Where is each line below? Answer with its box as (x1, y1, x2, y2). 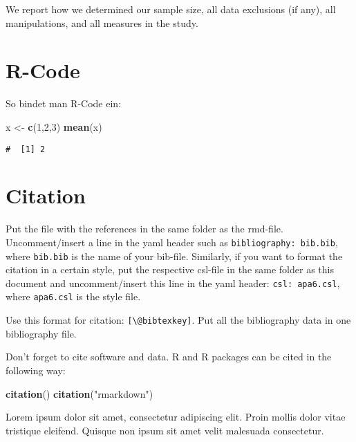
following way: (6, 362, 66, 377)
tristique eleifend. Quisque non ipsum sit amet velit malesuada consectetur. (6, 423, 324, 437)
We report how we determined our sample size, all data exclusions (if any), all (6, 2, 336, 16)
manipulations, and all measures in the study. (6, 15, 198, 30)
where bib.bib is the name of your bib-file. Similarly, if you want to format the (6, 248, 343, 263)
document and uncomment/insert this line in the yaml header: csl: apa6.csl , (6, 275, 340, 290)
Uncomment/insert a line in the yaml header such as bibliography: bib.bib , (6, 234, 338, 249)
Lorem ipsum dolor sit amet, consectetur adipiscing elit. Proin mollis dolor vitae (6, 409, 346, 424)
